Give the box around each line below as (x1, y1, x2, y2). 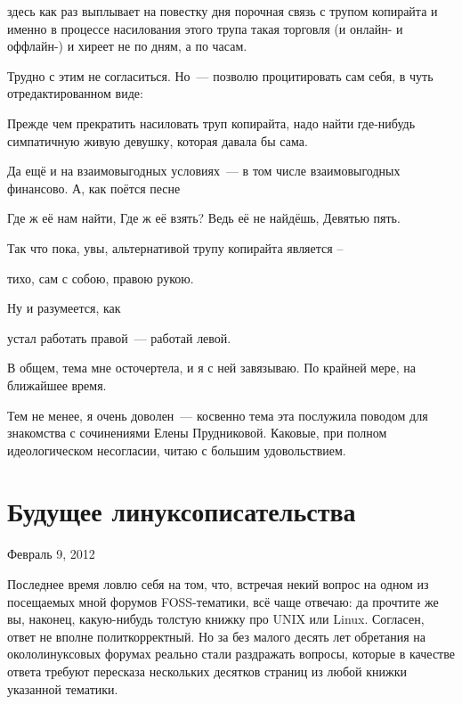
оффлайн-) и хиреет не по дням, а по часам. (7, 37, 247, 55)
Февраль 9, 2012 (7, 544, 95, 563)
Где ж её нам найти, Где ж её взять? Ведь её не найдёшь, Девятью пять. (7, 209, 401, 227)
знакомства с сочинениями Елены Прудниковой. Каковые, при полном (7, 423, 387, 442)
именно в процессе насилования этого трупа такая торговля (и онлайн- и (7, 19, 403, 37)
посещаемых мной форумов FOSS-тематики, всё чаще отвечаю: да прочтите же (7, 592, 439, 610)
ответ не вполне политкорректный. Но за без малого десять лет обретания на (7, 626, 426, 645)
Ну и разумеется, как (7, 299, 121, 317)
